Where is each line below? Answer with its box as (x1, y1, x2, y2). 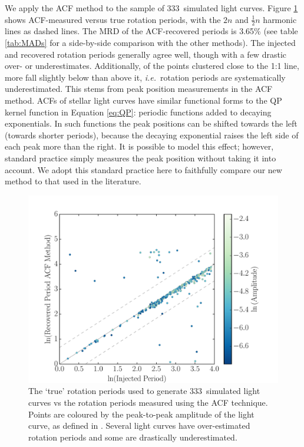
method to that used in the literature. (5, 175, 141, 187)
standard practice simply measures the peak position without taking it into (5, 151, 276, 164)
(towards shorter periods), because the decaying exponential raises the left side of (5, 128, 299, 141)
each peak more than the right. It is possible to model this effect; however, (5, 140, 274, 153)
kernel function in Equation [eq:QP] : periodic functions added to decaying (5, 105, 272, 118)
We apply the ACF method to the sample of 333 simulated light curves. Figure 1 (5, 2, 298, 14)
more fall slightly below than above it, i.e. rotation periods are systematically (5, 71, 286, 83)
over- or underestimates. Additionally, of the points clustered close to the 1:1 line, (5, 59, 299, 72)
